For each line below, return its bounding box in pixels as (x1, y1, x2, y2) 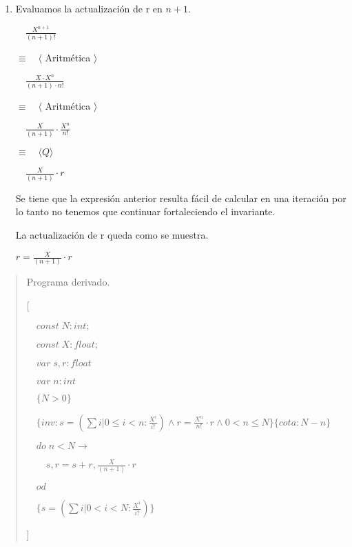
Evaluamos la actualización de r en (15, 1, 163, 15)
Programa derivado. (26, 275, 110, 289)
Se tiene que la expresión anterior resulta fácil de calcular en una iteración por (15, 190, 346, 205)
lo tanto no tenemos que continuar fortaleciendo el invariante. (15, 204, 276, 219)
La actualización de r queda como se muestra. (15, 227, 209, 241)
